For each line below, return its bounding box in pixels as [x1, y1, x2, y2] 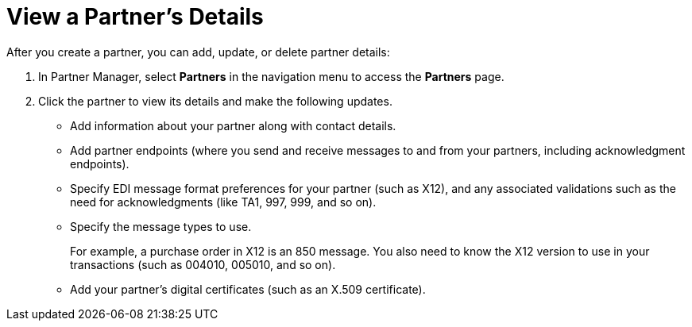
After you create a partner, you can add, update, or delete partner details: [6, 44, 390, 59]
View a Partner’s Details [6, 3, 264, 30]
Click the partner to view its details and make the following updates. [38, 94, 392, 108]
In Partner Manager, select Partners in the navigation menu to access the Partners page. [38, 69, 505, 83]
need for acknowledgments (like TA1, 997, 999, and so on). [70, 194, 377, 209]
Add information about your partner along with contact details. [70, 118, 396, 133]
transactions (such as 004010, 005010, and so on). [70, 257, 336, 271]
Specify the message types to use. [70, 219, 252, 233]
